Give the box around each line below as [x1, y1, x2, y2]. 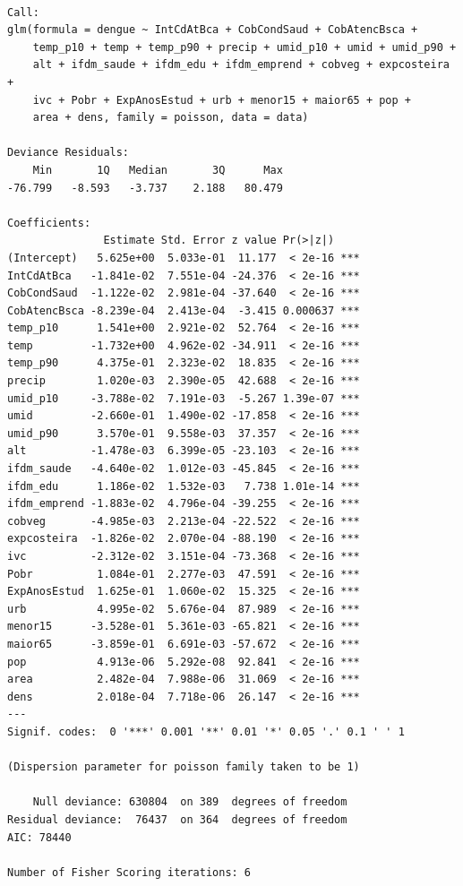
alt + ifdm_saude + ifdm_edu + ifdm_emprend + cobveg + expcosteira [32, 58, 450, 72]
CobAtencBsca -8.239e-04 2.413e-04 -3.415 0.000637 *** [7, 304, 360, 317]
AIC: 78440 [7, 830, 72, 844]
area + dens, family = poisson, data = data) [32, 111, 309, 125]
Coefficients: [7, 216, 91, 229]
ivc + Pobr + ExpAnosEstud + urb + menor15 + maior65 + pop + [32, 93, 412, 107]
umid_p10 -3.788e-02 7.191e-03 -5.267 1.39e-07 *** [7, 391, 360, 405]
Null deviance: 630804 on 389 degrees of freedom [32, 796, 347, 809]
